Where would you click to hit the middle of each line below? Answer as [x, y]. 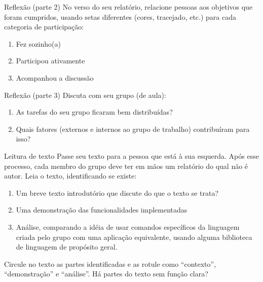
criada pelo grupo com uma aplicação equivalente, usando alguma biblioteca [134, 237]
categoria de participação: [44, 27]
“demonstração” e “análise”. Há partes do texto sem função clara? [106, 274]
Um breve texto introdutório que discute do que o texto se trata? [117, 192]
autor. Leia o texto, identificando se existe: [70, 176]
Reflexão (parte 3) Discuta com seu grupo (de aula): [85, 95]
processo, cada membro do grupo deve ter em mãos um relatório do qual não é [126, 166]
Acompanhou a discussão [55, 77]
